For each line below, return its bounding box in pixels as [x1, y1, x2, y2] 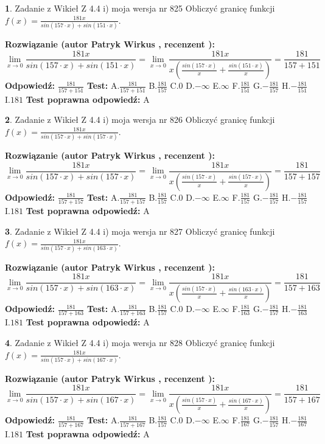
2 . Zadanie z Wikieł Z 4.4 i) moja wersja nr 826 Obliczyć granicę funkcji [5, 113, 275, 126]
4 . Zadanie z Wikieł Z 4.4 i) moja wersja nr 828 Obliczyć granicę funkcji [5, 336, 275, 349]
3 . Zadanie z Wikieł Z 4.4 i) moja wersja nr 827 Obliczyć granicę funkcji [5, 224, 275, 237]
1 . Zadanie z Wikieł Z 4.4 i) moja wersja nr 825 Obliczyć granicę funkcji [5, 2, 275, 14]
